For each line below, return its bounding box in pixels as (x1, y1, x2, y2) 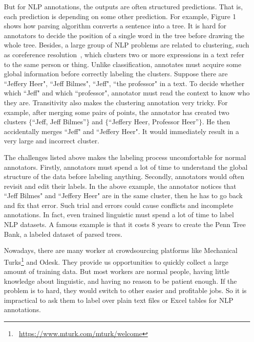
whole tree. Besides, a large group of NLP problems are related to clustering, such (4, 40, 250, 50)
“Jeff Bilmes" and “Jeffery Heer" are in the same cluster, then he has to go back (4, 190, 243, 201)
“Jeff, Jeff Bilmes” (32, 116, 86, 127)
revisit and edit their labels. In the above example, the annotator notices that (4, 181, 236, 191)
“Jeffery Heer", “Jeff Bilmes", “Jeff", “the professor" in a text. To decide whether (4, 78, 245, 88)
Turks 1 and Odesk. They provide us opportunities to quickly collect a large (4, 255, 229, 267)
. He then (202, 116, 231, 127)
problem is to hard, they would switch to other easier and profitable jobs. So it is (4, 285, 247, 296)
